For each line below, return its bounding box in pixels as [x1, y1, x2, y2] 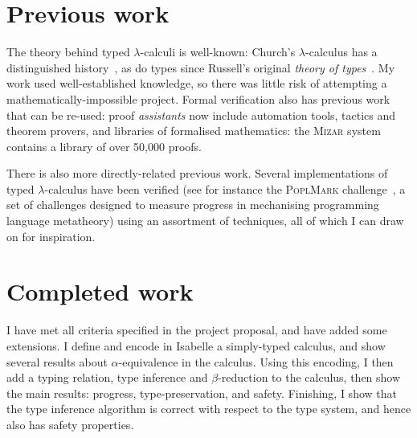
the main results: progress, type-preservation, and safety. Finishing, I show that [6, 384, 397, 401]
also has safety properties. [6, 415, 134, 432]
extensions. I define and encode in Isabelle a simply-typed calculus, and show [6, 337, 386, 354]
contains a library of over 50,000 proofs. [6, 137, 202, 154]
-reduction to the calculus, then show [218, 369, 401, 386]
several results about [6, 353, 108, 370]
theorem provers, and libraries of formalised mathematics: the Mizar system [6, 122, 381, 139]
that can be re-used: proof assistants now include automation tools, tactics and [6, 106, 396, 123]
